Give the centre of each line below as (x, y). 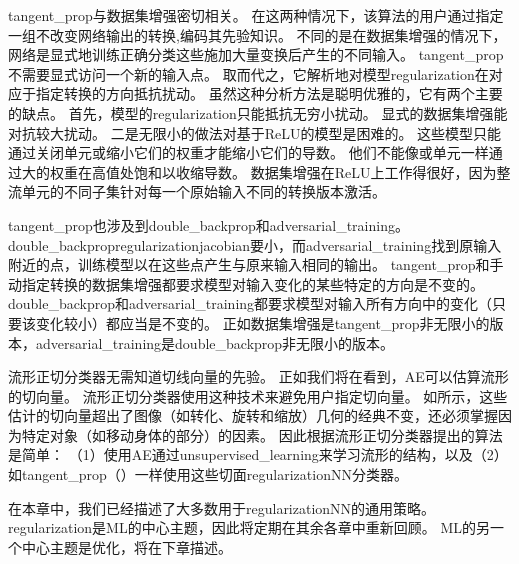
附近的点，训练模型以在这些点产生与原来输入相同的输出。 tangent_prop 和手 (256, 264)
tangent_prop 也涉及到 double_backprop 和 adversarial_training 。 (208, 224)
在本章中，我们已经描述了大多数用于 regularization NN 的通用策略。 (222, 507)
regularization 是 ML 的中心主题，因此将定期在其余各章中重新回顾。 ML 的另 (249, 527)
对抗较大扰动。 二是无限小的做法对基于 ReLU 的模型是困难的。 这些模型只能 (255, 132)
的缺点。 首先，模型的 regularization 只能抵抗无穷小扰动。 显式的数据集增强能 (258, 112)
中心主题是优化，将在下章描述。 (126, 546)
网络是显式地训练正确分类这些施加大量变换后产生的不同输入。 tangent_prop (256, 54)
